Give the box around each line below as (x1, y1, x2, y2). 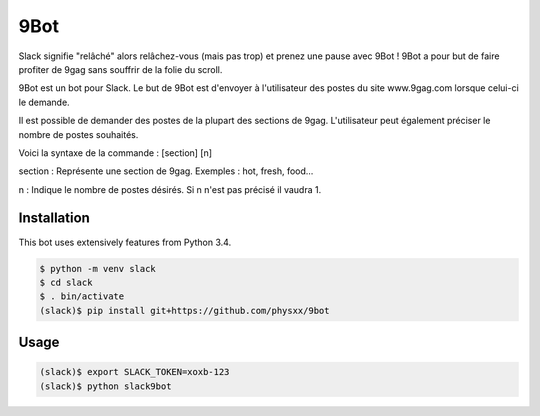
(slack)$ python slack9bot (39, 380, 172, 392)
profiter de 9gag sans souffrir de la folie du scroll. (18, 63, 223, 75)
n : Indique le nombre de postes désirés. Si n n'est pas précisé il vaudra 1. (18, 183, 322, 195)
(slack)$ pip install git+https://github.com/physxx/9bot (39, 305, 330, 316)
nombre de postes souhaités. (18, 128, 139, 140)
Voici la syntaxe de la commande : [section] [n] (18, 146, 213, 159)
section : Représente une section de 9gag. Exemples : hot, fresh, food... (18, 165, 314, 177)
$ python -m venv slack (39, 263, 157, 274)
